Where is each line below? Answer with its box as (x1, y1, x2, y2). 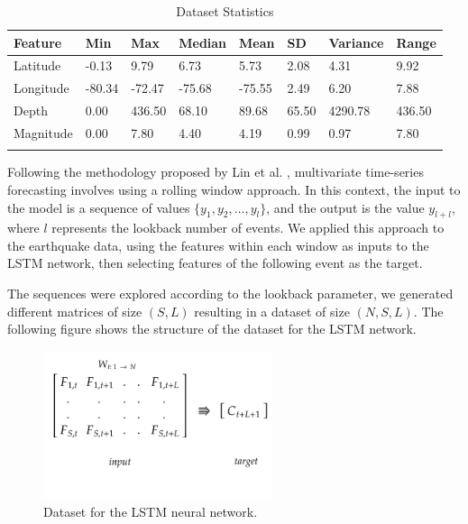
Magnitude (14, 123, 73, 142)
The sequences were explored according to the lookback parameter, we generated (7, 284, 454, 303)
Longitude (14, 78, 69, 97)
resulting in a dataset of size (194, 301, 350, 320)
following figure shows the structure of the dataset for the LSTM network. (7, 319, 417, 338)
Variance (328, 32, 384, 51)
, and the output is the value (266, 198, 425, 216)
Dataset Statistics (176, 2, 274, 20)
